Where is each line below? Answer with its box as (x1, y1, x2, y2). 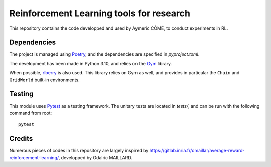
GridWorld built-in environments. (9, 77, 80, 83)
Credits (9, 134, 33, 143)
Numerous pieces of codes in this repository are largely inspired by (9, 148, 149, 154)
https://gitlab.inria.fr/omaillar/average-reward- (149, 148, 245, 154)
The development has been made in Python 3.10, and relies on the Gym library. (9, 60, 172, 66)
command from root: (9, 110, 52, 116)
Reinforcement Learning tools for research (9, 8, 191, 19)
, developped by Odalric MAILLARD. (58, 154, 132, 160)
